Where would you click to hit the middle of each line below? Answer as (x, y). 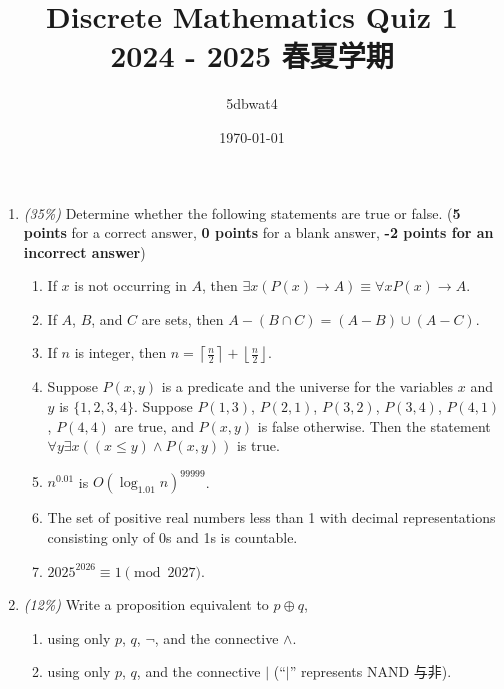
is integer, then (120, 352)
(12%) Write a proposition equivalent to (146, 604)
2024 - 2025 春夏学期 (252, 55)
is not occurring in (130, 285)
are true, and (154, 425)
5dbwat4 (252, 103)
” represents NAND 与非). (370, 671)
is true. (258, 445)
